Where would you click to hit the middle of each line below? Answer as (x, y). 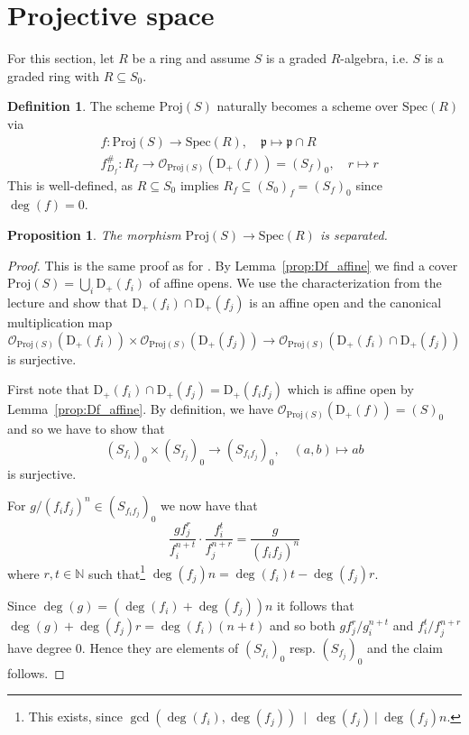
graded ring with (53, 75)
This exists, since (75, 717)
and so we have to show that (86, 429)
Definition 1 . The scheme (81, 106)
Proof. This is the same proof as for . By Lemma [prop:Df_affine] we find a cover (233, 265)
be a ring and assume (191, 58)
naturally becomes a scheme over (308, 106)
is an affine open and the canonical (345, 302)
